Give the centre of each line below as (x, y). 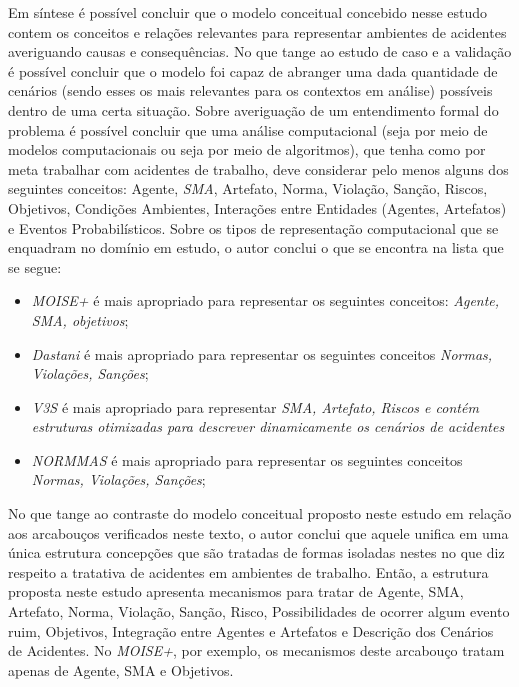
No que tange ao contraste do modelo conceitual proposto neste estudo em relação (260, 513)
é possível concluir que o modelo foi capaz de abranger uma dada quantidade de (253, 70)
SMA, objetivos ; (80, 319)
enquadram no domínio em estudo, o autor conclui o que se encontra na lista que (256, 247)
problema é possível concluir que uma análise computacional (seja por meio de (248, 129)
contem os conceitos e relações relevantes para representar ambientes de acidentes (257, 31)
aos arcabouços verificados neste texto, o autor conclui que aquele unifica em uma (258, 532)
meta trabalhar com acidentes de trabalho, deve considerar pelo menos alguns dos (258, 168)
